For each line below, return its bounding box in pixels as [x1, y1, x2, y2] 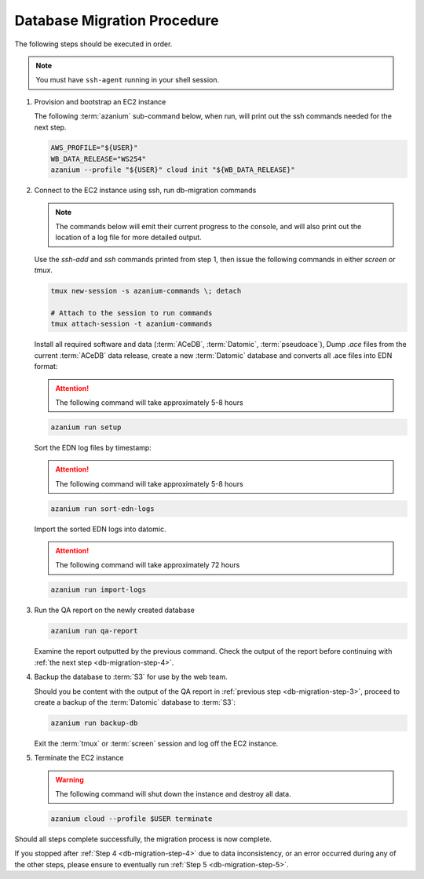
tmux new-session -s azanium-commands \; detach [50, 286, 242, 296]
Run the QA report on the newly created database [34, 605, 196, 615]
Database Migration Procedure [14, 12, 219, 29]
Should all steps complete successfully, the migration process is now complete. [14, 834, 272, 844]
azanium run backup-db [50, 718, 138, 728]
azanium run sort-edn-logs [50, 504, 155, 513]
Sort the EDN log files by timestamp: [34, 443, 152, 452]
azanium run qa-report [50, 626, 138, 636]
